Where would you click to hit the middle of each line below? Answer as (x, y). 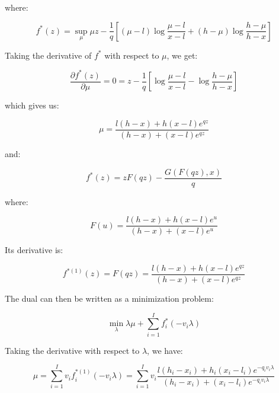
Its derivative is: (34, 250)
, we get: (182, 55)
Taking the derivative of (48, 55)
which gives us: (32, 105)
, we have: (165, 350)
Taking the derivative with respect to (72, 350)
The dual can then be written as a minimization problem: (109, 298)
